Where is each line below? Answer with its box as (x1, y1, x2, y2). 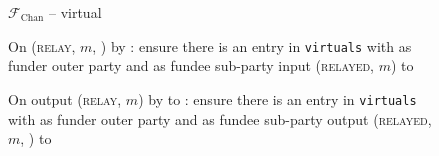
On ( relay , (8, 35, 76, 56)
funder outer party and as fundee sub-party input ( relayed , (8, 55, 375, 76)
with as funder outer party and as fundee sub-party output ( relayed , (8, 108, 432, 129)
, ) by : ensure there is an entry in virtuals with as (92, 35, 412, 56)
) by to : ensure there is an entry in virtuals (138, 88, 417, 109)
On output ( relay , (8, 88, 122, 109)
